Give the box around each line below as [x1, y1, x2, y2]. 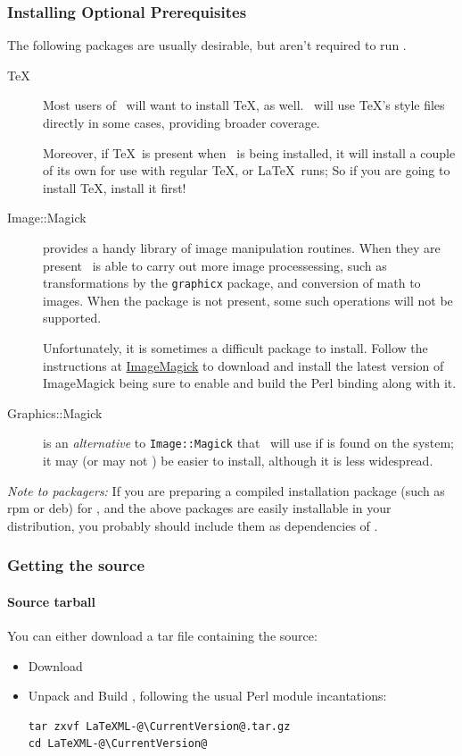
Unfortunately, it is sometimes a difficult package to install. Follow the [43, 339, 428, 357]
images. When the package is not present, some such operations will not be [43, 290, 453, 309]
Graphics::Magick [7, 403, 103, 422]
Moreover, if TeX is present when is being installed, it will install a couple [43, 143, 456, 162]
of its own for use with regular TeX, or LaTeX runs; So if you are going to [43, 161, 450, 180]
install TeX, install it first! [43, 178, 186, 197]
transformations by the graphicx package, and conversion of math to [43, 273, 421, 292]
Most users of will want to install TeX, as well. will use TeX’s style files [43, 96, 445, 114]
